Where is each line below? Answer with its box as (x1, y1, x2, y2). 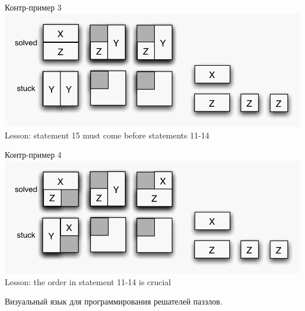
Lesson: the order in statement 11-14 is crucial (5, 275, 171, 288)
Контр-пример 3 (5, 1, 62, 13)
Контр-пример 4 (5, 148, 62, 161)
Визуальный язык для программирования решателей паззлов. (5, 295, 223, 307)
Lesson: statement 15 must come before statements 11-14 (5, 129, 209, 141)
